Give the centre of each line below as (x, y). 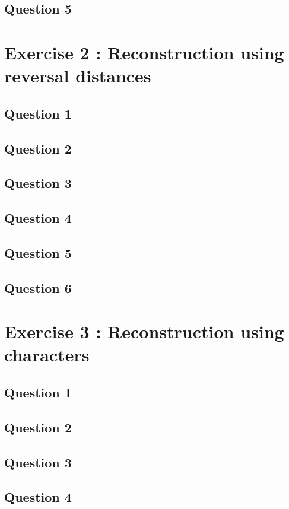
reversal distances (78, 76)
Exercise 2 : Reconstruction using (144, 52)
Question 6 (38, 287)
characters (47, 354)
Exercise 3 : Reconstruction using (144, 331)
